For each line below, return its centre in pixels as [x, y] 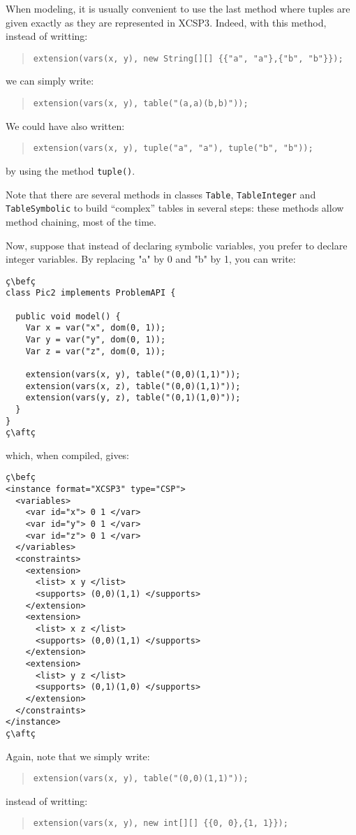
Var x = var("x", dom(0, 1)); [96, 328]
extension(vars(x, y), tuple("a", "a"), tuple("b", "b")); [173, 148]
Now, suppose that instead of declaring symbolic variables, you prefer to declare [177, 245]
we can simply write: [50, 81]
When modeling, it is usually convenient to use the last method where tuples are [178, 8]
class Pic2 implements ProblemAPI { [91, 293]
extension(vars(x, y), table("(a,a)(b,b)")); [141, 104]
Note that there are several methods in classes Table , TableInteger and [161, 194]
